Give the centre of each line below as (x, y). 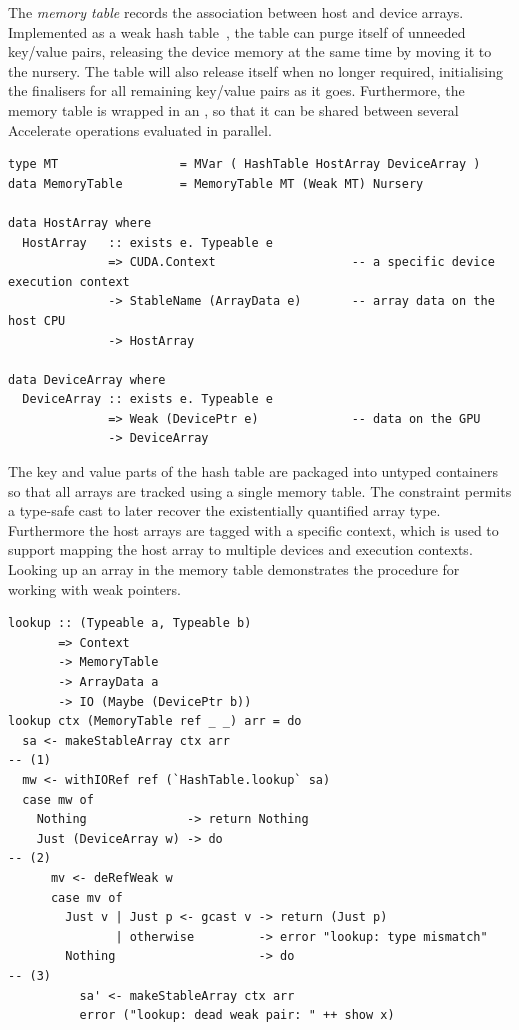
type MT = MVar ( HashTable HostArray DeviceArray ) (244, 164)
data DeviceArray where (87, 379)
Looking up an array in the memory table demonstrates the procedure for (234, 569)
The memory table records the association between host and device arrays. (236, 12)
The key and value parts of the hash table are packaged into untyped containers (253, 471)
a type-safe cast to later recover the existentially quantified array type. (224, 510)
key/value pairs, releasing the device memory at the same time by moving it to (250, 51)
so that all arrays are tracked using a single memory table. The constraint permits (260, 490)
